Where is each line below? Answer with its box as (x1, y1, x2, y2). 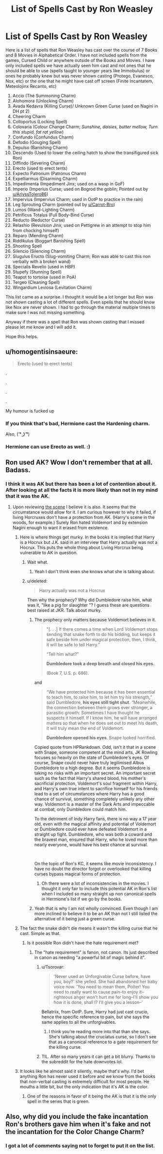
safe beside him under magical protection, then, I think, (46, 637, 157, 642)
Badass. (5, 466, 31, 474)
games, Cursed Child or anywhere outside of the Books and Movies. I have (5, 57, 155, 63)
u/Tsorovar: (41, 964, 65, 970)
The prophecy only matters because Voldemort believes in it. (34, 617, 156, 622)
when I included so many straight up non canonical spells (41, 891, 157, 896)
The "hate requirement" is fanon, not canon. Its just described (34, 949, 158, 955)
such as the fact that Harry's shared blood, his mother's (34, 775, 146, 781)
